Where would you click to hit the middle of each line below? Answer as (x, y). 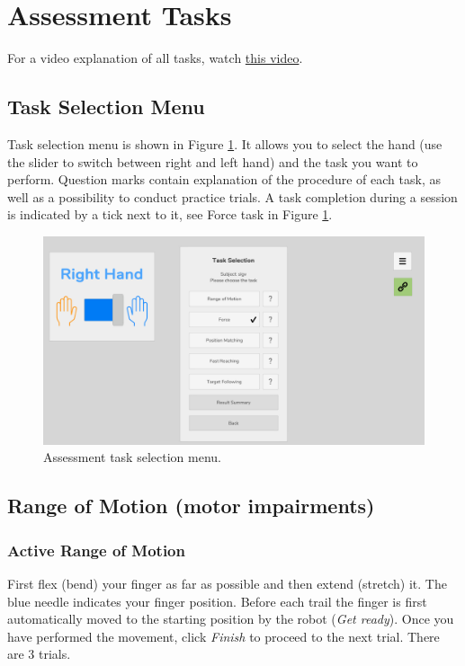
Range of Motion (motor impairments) (191, 506)
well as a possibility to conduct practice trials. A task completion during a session (232, 196)
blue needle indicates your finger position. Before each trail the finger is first (217, 601)
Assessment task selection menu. (132, 457)
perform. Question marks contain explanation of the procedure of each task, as (224, 179)
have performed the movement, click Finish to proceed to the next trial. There (224, 636)
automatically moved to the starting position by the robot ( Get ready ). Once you (231, 619)
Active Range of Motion (96, 550)
